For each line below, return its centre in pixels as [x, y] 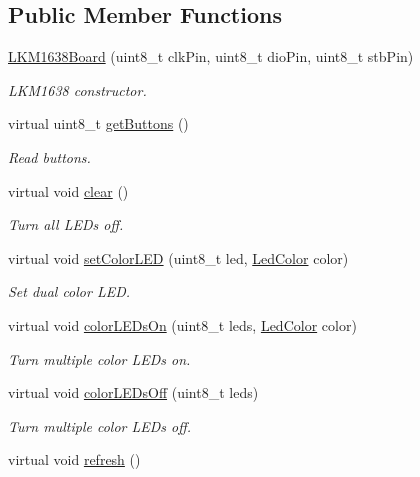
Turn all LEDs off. [66, 224]
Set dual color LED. [69, 291]
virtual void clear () [68, 190]
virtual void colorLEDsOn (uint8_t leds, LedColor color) [182, 324]
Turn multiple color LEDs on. [99, 358]
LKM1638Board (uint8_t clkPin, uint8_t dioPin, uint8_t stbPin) [211, 56]
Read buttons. [49, 156]
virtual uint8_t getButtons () [98, 123]
